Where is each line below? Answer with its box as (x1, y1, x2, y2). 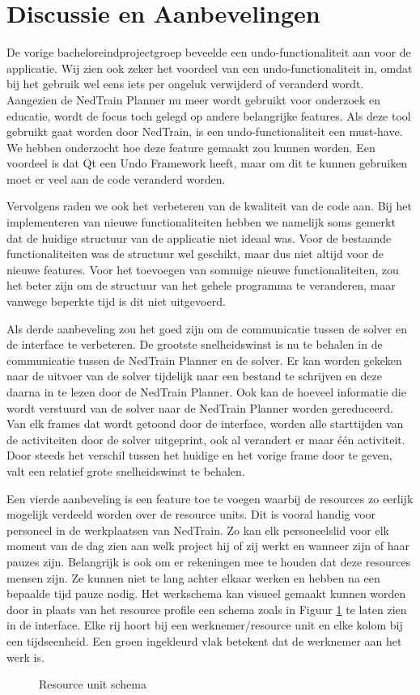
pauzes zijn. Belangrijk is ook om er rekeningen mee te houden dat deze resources (6, 553, 411, 570)
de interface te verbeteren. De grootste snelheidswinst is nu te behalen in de (6, 336, 383, 353)
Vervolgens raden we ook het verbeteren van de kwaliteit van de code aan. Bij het (6, 197, 412, 214)
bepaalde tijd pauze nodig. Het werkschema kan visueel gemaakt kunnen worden (6, 585, 406, 602)
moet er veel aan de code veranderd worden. (6, 170, 226, 187)
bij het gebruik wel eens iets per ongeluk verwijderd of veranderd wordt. (6, 75, 364, 92)
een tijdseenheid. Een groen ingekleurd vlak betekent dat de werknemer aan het (6, 632, 402, 649)
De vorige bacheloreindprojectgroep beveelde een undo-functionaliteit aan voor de (6, 44, 411, 61)
